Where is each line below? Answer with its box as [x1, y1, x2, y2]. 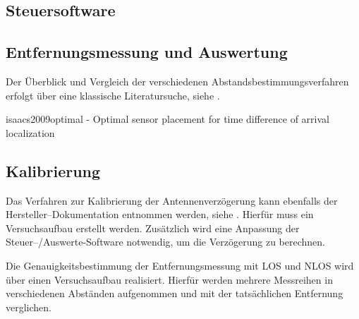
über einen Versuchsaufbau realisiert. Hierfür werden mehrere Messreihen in [6, 272, 333, 287]
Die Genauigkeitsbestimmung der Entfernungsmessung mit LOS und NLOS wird [6, 258, 354, 272]
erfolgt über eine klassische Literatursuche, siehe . [6, 88, 220, 102]
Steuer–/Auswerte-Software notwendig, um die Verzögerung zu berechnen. [6, 234, 325, 249]
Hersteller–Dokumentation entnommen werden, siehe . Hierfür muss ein [6, 207, 314, 222]
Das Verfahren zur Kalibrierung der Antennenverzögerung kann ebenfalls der [6, 193, 338, 207]
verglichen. [6, 299, 51, 314]
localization [6, 125, 55, 140]
